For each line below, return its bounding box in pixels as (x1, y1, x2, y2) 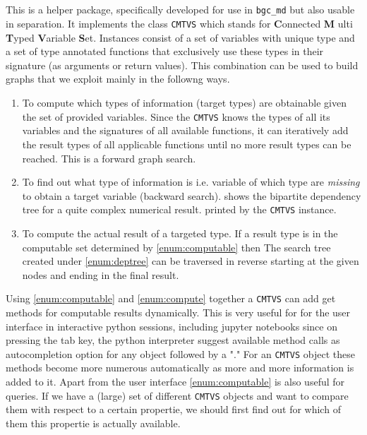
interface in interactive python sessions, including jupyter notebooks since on (6, 318, 337, 333)
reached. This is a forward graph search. (22, 150, 196, 165)
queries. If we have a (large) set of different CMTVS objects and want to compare (6, 388, 349, 403)
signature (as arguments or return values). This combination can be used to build (6, 57, 359, 72)
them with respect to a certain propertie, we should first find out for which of (6, 402, 341, 417)
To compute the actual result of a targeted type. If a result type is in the (22, 225, 338, 240)
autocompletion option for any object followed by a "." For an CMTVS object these (6, 346, 356, 361)
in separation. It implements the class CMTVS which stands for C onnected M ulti (6, 16, 353, 31)
